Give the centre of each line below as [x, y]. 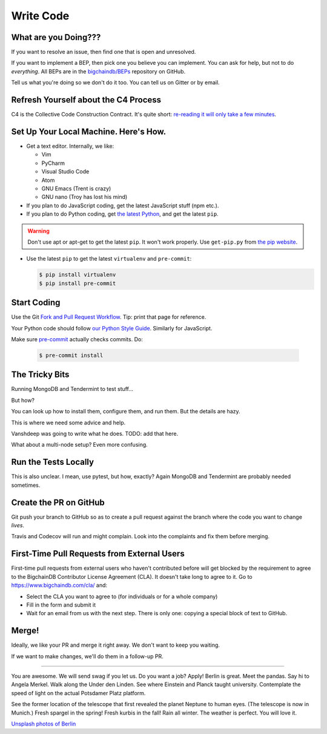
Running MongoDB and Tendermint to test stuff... [72, 389]
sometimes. [26, 485]
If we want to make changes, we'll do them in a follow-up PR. [87, 656]
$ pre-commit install [71, 355]
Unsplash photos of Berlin [44, 724]
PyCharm [53, 163]
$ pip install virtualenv [78, 275]
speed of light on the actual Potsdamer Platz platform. [78, 693]
